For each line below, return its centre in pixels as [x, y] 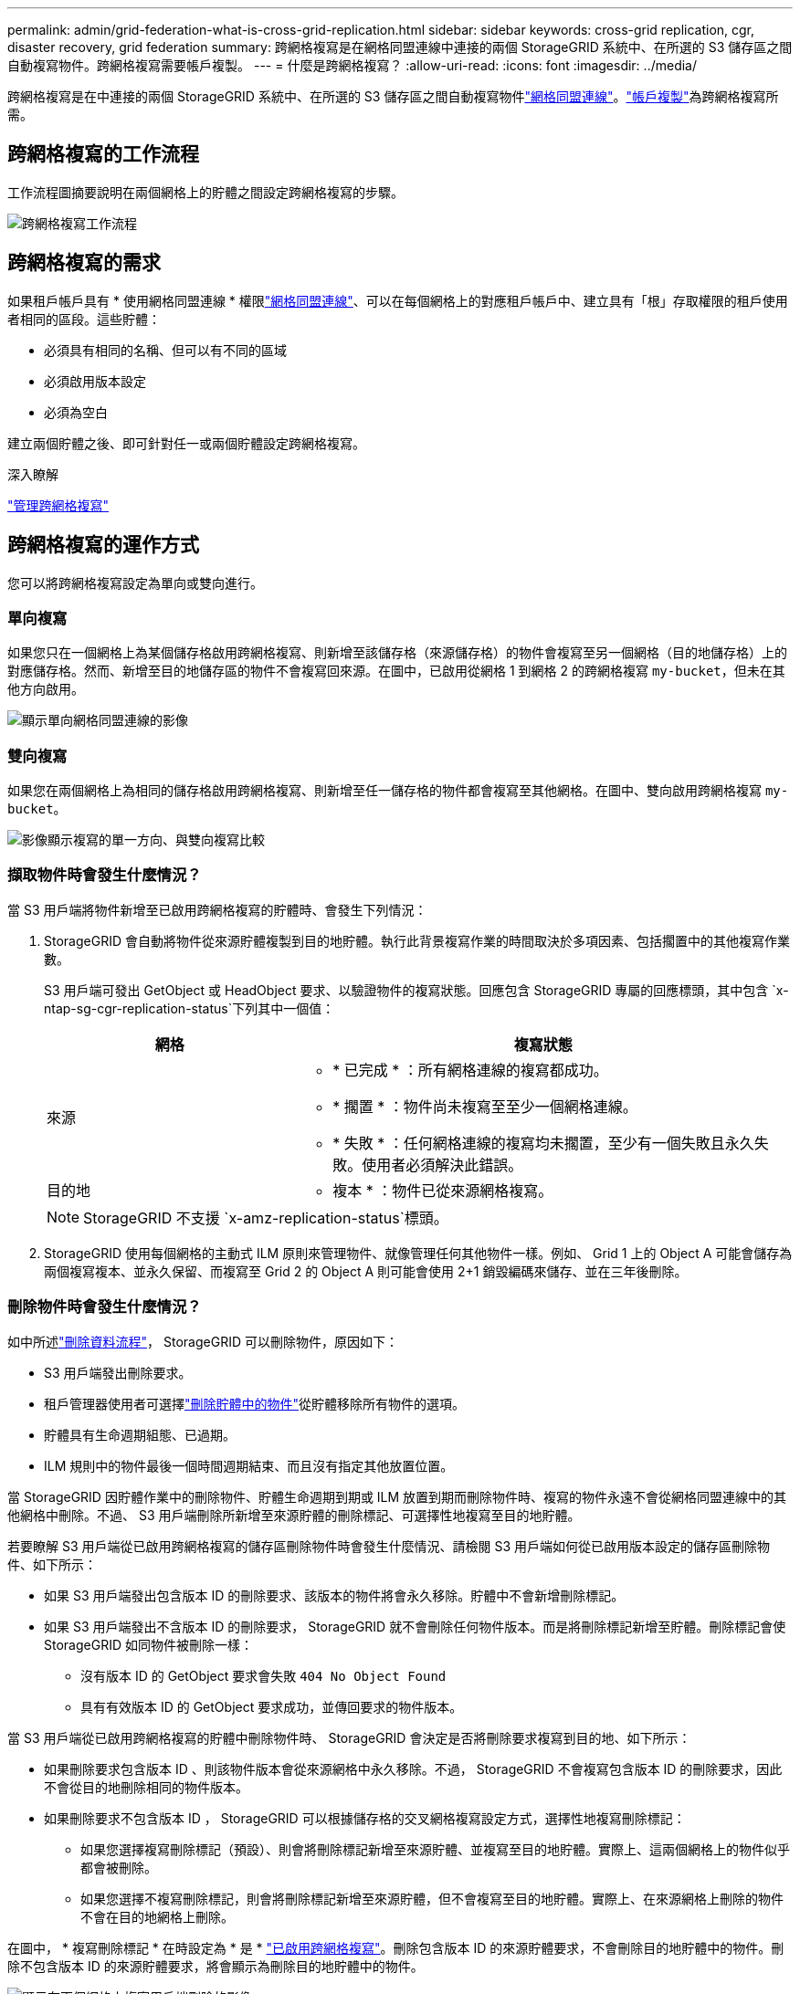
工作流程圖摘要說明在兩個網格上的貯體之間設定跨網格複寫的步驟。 [205, 192]
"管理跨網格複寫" [58, 505]
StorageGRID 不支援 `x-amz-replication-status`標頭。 [266, 1217]
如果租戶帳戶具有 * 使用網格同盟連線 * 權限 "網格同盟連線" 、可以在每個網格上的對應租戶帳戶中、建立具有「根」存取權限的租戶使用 [398, 300]
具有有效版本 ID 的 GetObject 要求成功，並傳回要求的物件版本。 [272, 1706]
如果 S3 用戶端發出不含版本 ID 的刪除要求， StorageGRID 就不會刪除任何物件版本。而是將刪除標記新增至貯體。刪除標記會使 [415, 1626]
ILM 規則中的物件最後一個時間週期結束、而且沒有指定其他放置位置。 [249, 1465]
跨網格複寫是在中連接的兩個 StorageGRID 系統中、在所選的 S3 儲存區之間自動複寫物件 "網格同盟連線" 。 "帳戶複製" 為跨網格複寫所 [393, 96]
